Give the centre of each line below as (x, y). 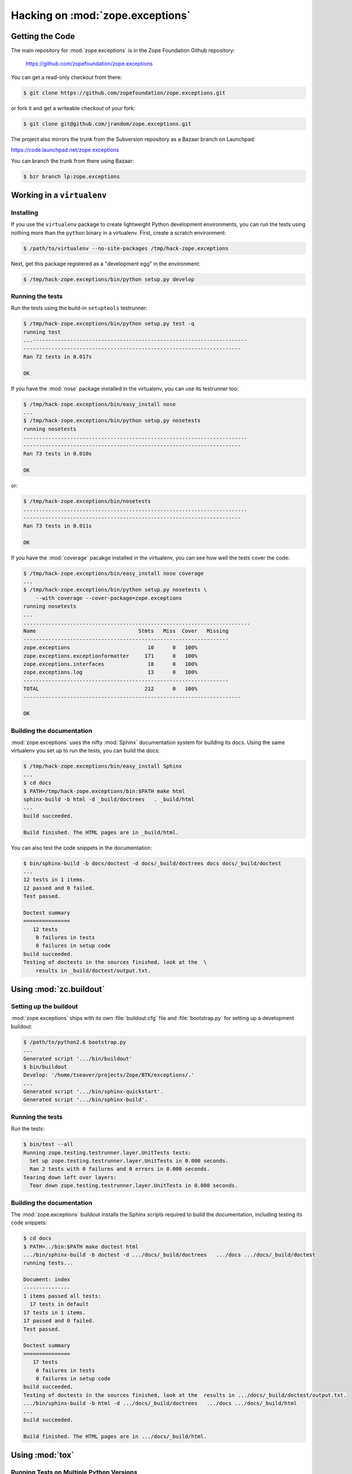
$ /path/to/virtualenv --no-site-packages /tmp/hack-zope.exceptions (126, 248)
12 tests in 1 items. (55, 880)
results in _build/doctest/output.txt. (93, 970)
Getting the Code (43, 36)
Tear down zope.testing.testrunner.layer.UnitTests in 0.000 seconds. (134, 1186)
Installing (24, 212)
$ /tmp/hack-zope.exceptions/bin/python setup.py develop (109, 279)
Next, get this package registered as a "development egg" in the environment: (106, 264)
